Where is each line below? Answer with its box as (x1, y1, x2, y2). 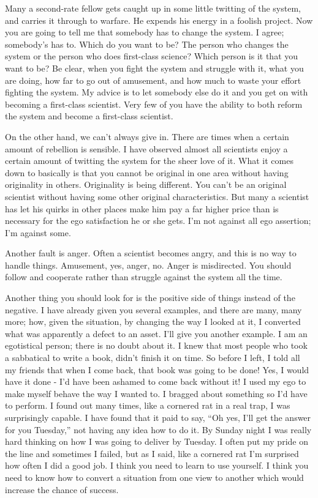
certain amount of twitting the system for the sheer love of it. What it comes (5, 154, 293, 167)
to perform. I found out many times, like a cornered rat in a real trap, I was (5, 399, 290, 412)
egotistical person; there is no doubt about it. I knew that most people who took (5, 339, 308, 352)
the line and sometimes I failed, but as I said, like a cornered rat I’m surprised (5, 447, 299, 459)
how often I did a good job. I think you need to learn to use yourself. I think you (5, 459, 309, 472)
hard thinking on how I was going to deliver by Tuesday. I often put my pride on (5, 435, 308, 448)
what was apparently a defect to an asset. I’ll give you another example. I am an (5, 327, 308, 340)
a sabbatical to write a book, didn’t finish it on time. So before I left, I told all (5, 351, 300, 364)
